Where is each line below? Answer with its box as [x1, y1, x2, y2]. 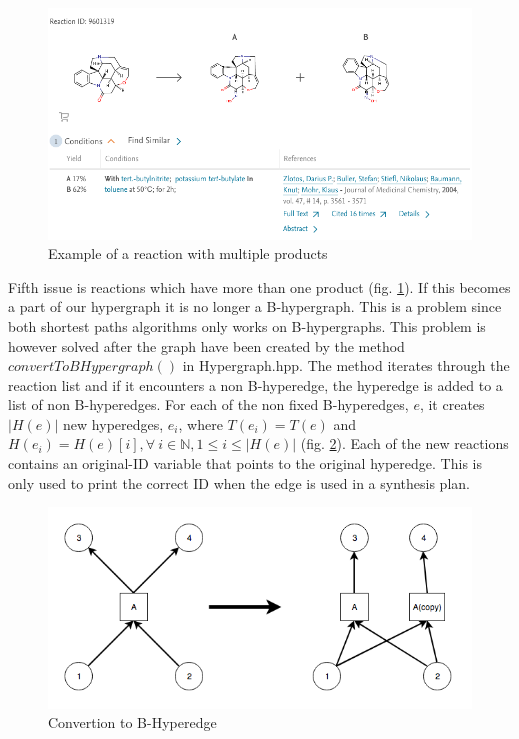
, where [178, 413, 223, 434]
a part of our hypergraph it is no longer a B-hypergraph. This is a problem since [8, 296, 502, 317]
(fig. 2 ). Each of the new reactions [300, 433, 509, 454]
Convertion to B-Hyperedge [48, 712, 217, 733]
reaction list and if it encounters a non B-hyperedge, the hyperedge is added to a [8, 374, 503, 395]
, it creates [419, 394, 485, 415]
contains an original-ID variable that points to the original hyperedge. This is [8, 453, 482, 474]
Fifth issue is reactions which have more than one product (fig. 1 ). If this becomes [8, 276, 511, 297]
